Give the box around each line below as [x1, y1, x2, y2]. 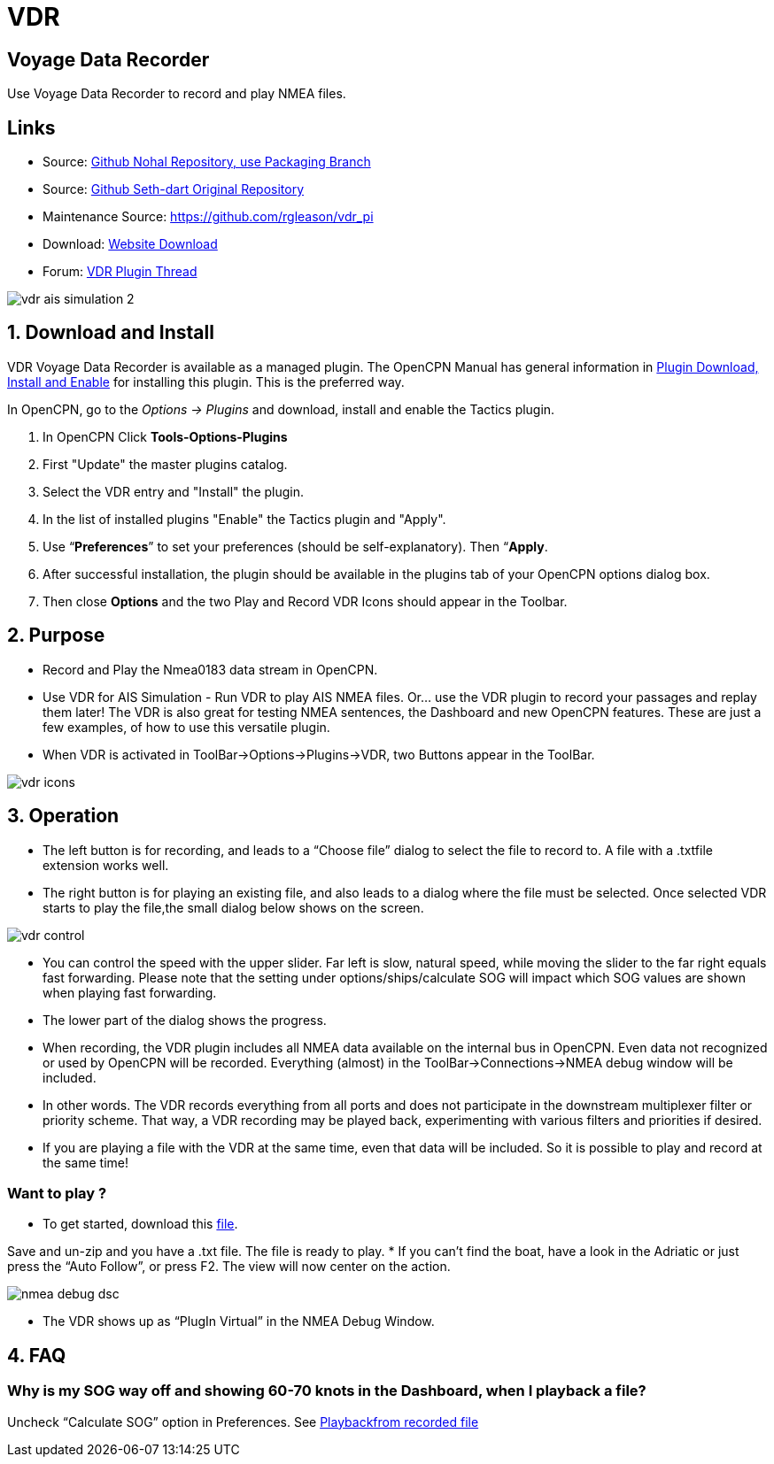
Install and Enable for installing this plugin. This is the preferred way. [7, 374, 405, 389]
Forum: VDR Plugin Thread [43, 264, 197, 280]
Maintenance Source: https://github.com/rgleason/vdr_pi [43, 209, 374, 225]
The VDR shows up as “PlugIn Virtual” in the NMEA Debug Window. [43, 1314, 435, 1329]
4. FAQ [7, 1344, 66, 1367]
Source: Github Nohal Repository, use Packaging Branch [43, 154, 371, 170]
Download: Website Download [43, 236, 218, 252]
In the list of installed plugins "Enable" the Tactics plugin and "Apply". [43, 511, 446, 527]
